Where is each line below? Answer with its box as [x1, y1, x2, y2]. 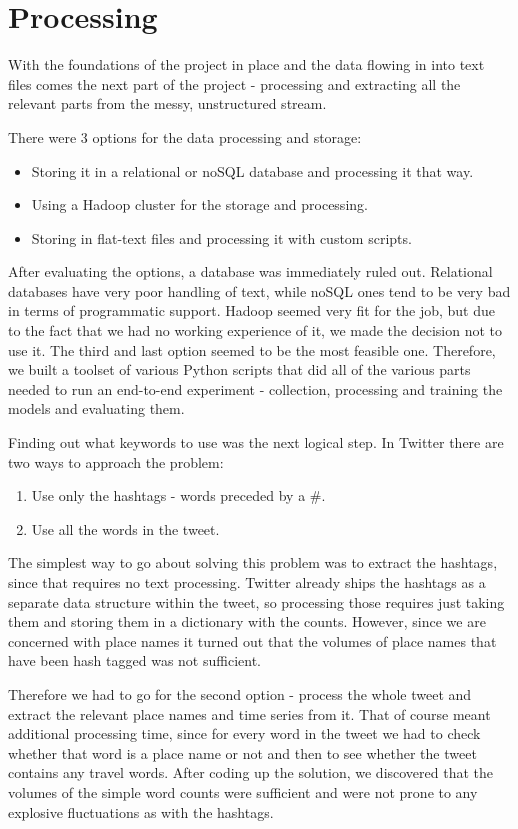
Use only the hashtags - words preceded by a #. [31, 485, 326, 506]
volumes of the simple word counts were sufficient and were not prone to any [8, 781, 478, 802]
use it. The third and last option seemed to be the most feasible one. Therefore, [8, 339, 496, 360]
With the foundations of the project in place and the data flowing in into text [8, 54, 485, 75]
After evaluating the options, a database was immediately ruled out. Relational [8, 261, 493, 282]
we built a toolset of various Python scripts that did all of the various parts [8, 359, 471, 380]
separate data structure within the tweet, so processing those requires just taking [8, 591, 505, 612]
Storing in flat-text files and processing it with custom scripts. [31, 227, 412, 248]
